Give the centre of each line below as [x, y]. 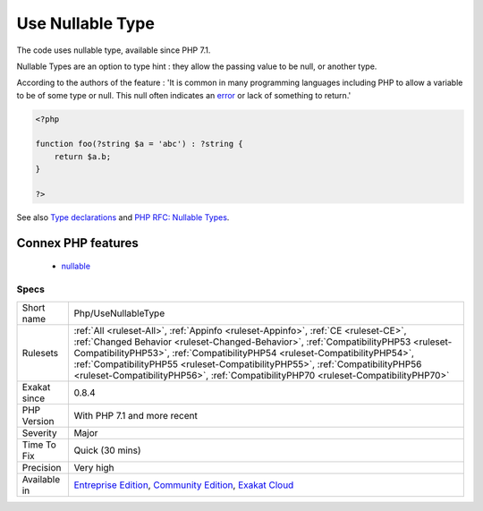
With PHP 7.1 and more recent [136, 415]
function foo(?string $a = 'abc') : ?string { [139, 144]
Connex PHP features [77, 243]
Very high [94, 467]
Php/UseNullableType [119, 313]
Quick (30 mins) [108, 450]
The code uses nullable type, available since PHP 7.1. [114, 50]
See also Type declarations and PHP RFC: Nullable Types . [123, 217]
